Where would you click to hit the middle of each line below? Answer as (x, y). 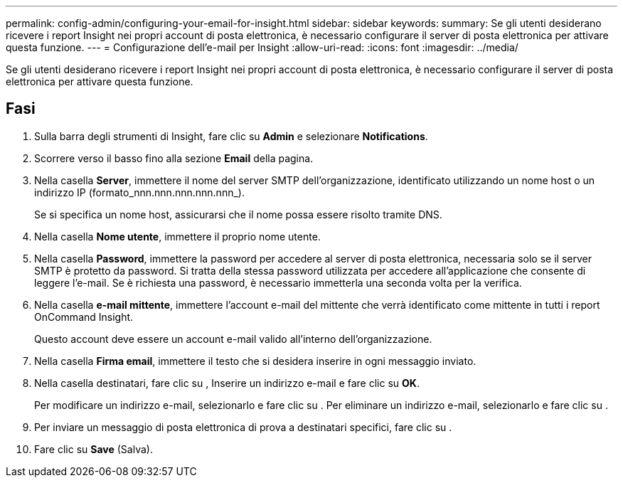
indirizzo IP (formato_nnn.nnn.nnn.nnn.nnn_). (139, 192)
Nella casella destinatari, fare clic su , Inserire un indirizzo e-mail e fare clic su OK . (227, 383)
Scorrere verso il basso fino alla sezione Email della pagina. (174, 158)
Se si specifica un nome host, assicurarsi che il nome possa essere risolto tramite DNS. (238, 214)
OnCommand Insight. (84, 317)
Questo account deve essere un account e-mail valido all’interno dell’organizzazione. (233, 339)
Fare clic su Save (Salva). (94, 449)
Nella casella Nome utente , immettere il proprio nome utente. (177, 236)
